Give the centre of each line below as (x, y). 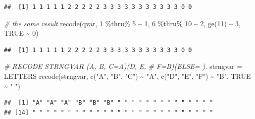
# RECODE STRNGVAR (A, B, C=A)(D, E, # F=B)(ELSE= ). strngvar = (123, 66)
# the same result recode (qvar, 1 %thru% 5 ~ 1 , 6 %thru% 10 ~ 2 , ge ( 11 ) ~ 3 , (123, 23)
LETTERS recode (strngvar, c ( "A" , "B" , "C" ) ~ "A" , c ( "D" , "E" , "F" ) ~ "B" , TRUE (127, 76)
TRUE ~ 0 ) (21, 33)
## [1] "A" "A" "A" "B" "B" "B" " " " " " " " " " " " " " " (109, 103)
